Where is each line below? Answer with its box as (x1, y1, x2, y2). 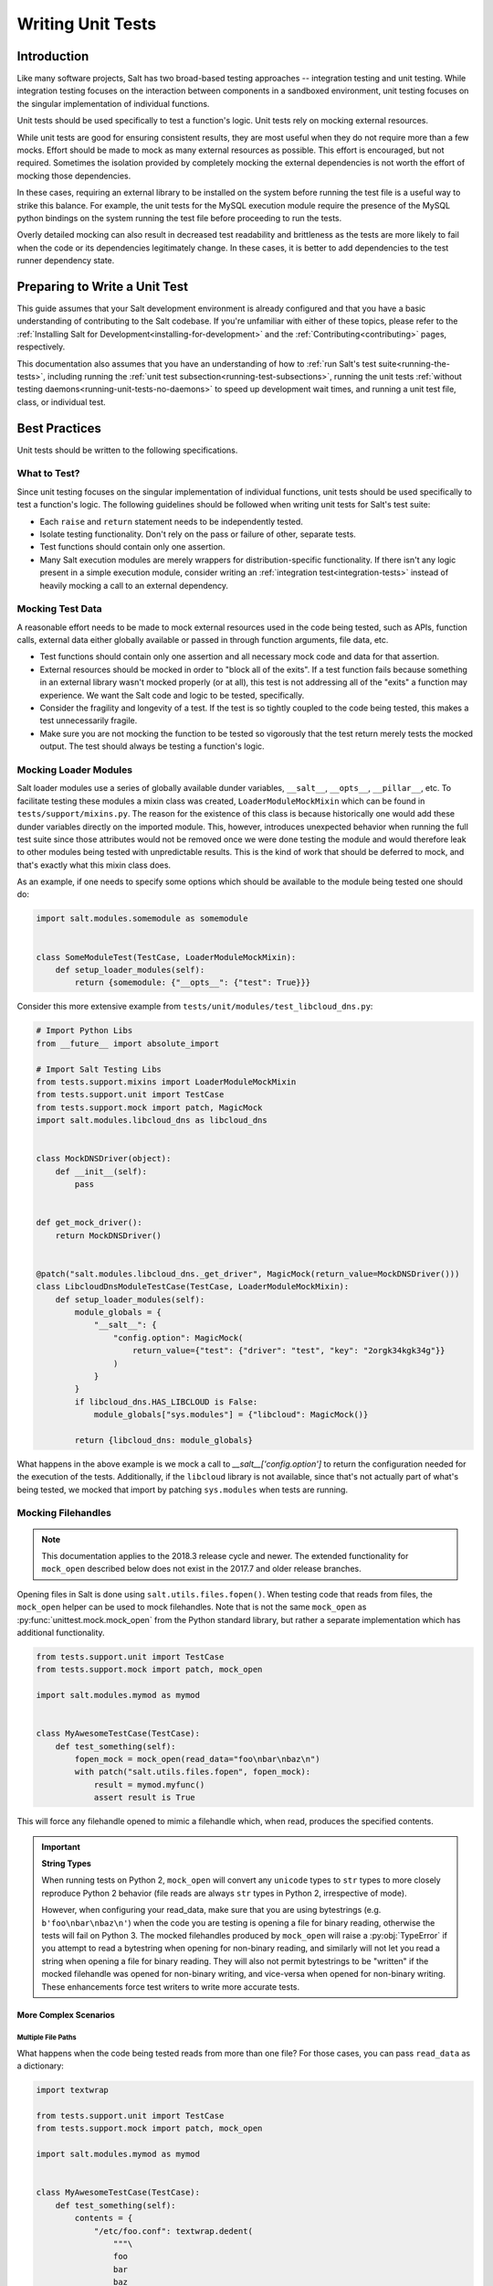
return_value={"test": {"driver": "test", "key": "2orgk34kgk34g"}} (132, 1345, 446, 1356)
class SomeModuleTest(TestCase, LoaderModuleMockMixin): (36, 952, 297, 962)
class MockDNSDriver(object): (36, 1153, 172, 1164)
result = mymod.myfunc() (93, 1779, 205, 1789)
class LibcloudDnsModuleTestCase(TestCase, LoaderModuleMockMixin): (36, 1281, 350, 1292)
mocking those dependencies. (16, 170, 131, 181)
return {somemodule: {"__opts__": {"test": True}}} (74, 977, 311, 988)
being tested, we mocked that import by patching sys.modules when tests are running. (16, 1484, 349, 1495)
